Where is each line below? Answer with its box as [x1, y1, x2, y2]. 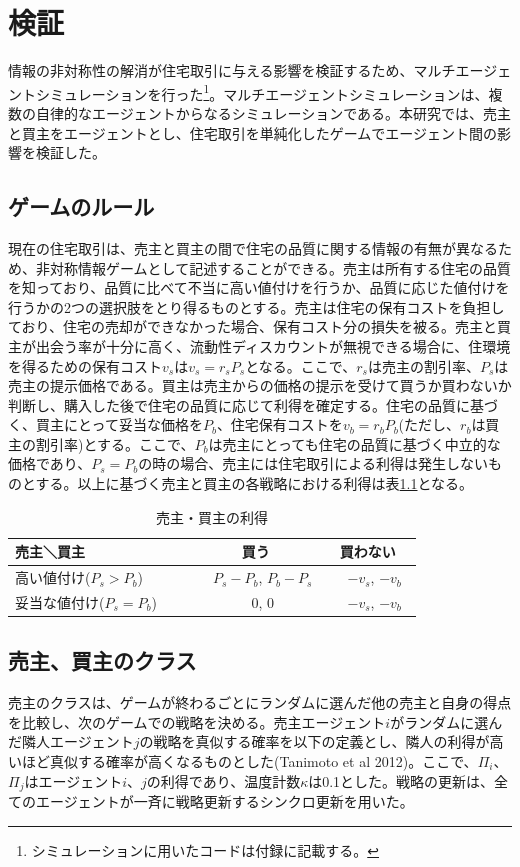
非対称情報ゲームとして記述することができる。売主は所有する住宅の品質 [35, 257, 511, 278]
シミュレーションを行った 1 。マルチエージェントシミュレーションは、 [35, 80, 489, 104]
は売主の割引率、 [367, 355, 480, 376]
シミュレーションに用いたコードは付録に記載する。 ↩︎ [31, 839, 379, 860]
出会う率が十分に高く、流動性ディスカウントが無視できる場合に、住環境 [35, 335, 511, 356]
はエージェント [24, 770, 123, 791]
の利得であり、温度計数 [146, 770, 301, 791]
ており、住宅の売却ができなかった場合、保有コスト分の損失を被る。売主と [8, 316, 498, 337]
